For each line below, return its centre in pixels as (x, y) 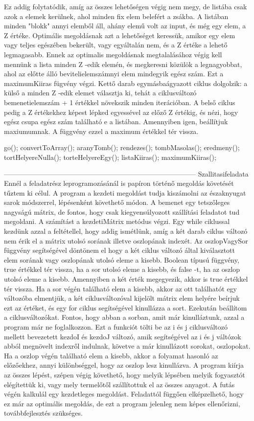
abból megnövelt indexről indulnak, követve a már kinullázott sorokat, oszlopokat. (127, 346)
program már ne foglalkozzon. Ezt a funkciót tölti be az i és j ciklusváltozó (116, 327)
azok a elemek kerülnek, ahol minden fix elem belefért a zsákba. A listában (116, 16)
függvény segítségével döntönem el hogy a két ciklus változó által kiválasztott (119, 250)
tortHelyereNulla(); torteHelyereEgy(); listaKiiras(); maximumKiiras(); (110, 157)
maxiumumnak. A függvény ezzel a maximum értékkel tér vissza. (101, 131)
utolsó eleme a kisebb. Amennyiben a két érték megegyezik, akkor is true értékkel (126, 279)
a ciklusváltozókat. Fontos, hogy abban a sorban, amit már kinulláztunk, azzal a (124, 317)
